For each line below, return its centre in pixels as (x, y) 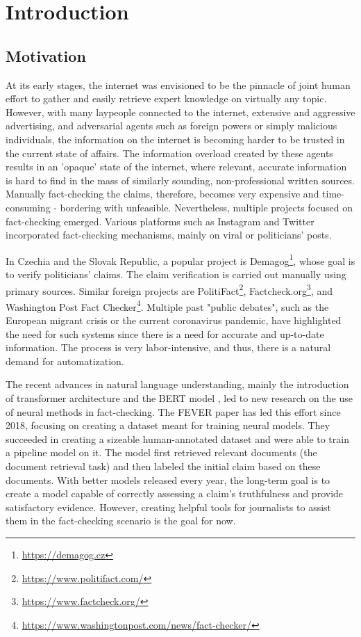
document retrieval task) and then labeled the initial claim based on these (163, 466)
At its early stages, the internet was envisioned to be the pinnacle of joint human (178, 84)
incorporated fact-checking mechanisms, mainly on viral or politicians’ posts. (169, 235)
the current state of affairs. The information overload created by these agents (169, 153)
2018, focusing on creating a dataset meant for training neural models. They (168, 425)
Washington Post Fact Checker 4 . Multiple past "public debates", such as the (167, 305)
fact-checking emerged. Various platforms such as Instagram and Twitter (160, 221)
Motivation (46, 55)
